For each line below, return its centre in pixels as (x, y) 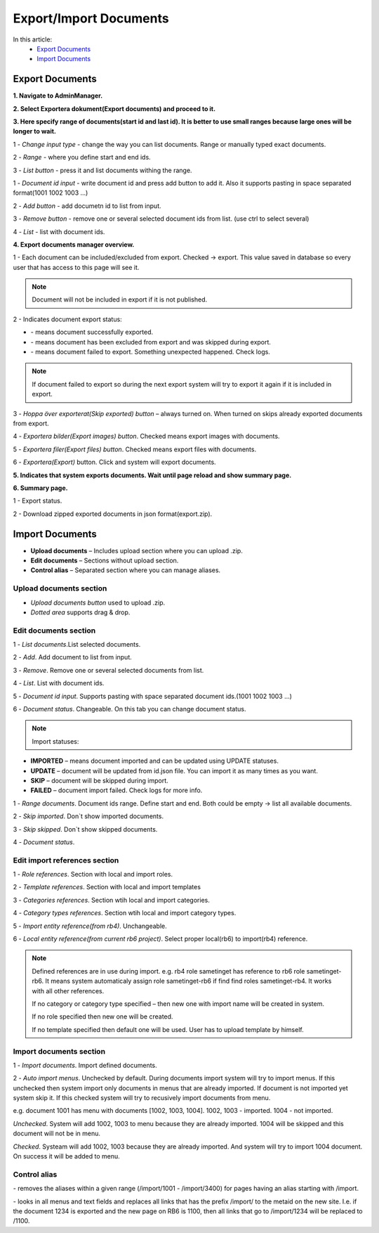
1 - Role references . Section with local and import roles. (93, 874)
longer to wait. (34, 131)
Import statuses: (55, 741)
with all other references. (68, 990)
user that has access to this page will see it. (76, 267)
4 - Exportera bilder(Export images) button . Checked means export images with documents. (146, 437)
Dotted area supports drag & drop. (80, 612)
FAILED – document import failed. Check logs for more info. (117, 790)
